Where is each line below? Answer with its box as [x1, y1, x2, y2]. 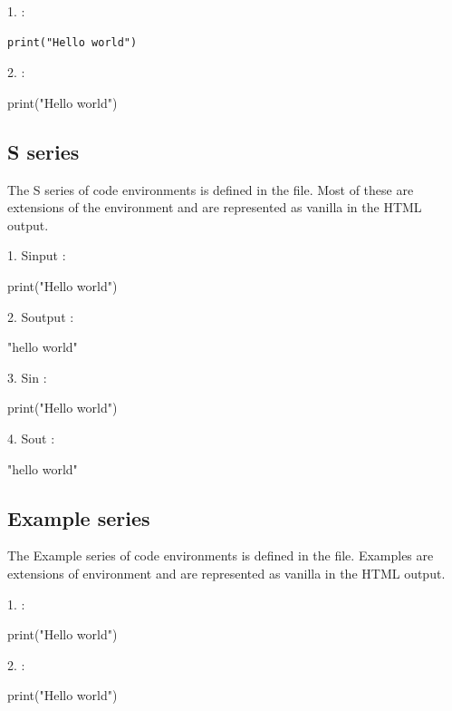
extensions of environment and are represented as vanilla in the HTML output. [7, 563, 446, 582]
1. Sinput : [7, 246, 66, 265]
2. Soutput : [7, 307, 74, 326]
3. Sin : [7, 367, 47, 386]
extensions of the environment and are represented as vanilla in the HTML [7, 198, 422, 217]
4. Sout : [7, 428, 55, 447]
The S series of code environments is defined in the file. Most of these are [7, 180, 414, 199]
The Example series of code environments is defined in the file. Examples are [7, 546, 434, 565]
